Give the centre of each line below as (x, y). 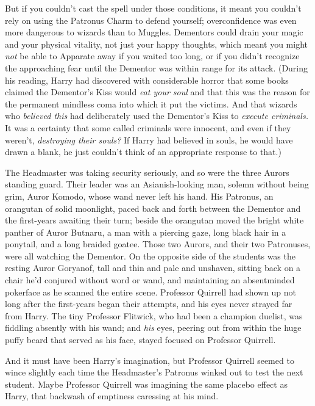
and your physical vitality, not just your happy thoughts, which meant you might (156, 44)
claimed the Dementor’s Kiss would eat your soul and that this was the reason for (157, 92)
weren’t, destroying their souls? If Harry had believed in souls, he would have (149, 140)
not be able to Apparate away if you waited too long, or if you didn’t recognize (152, 56)
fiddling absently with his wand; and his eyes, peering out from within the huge (153, 328)
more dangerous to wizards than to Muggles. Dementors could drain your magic (154, 32)
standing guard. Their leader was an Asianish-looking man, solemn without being (157, 184)
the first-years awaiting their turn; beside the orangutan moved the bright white (154, 220)
